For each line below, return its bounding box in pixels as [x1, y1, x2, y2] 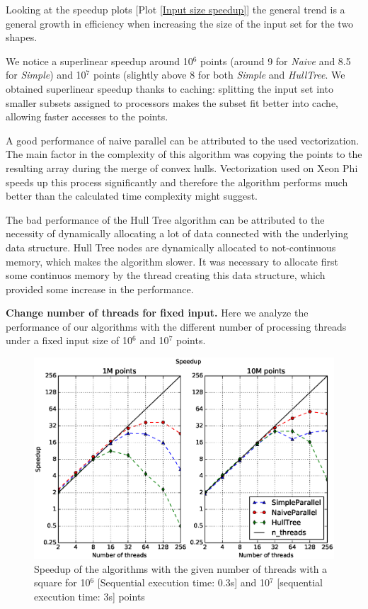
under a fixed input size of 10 [6, 333, 133, 348]
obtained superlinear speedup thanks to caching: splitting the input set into [6, 81, 333, 96]
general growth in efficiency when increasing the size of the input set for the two [6, 16, 354, 30]
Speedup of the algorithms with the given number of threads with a [34, 561, 328, 576]
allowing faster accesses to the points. [6, 109, 168, 124]
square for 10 [34, 575, 91, 590]
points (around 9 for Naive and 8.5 [200, 53, 351, 68]
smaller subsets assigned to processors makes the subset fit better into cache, [6, 95, 338, 110]
